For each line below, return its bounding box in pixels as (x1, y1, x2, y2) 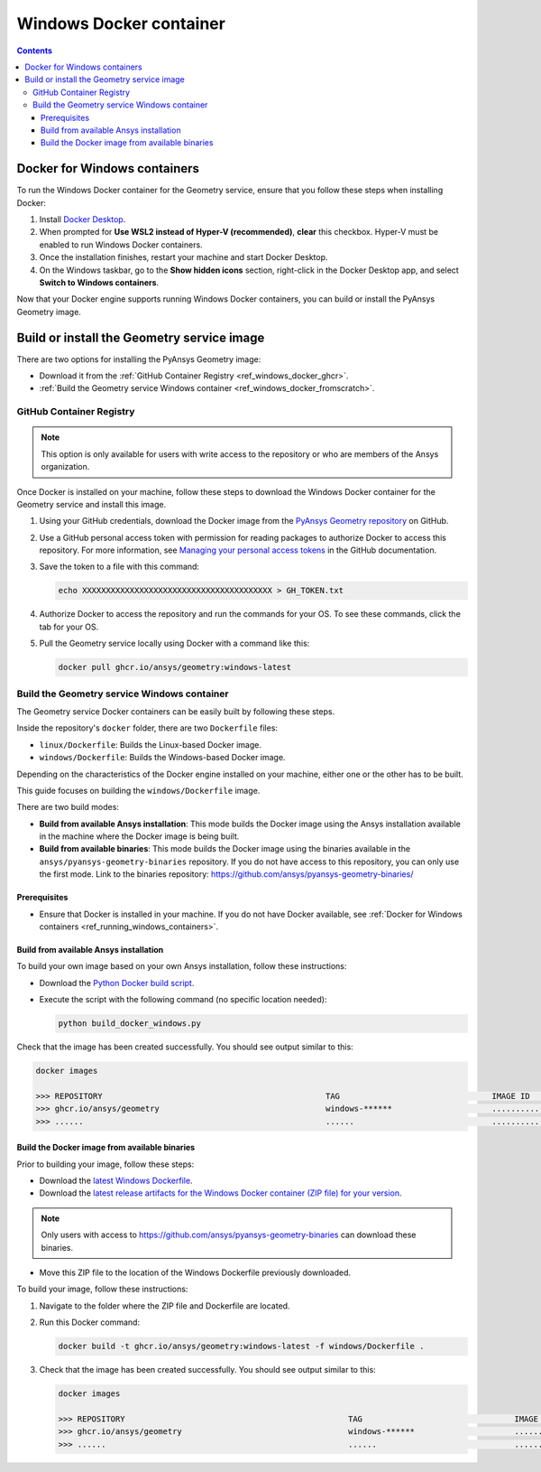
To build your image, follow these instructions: (16, 1283, 188, 1295)
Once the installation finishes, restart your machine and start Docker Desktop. (39, 252, 328, 263)
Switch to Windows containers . (39, 276, 160, 288)
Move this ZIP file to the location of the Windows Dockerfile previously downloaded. (39, 1267, 352, 1278)
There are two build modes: (16, 802, 119, 813)
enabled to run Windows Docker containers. (39, 239, 203, 250)
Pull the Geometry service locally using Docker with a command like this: (39, 638, 310, 649)
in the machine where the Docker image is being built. (39, 831, 240, 842)
